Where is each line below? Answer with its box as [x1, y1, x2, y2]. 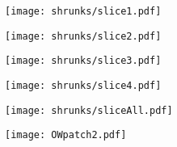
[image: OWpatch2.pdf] [5, 129, 127, 141]
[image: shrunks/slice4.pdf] [5, 79, 162, 91]
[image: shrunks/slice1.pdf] [5, 6, 162, 17]
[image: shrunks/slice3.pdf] [5, 55, 162, 67]
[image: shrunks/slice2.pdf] [5, 30, 162, 42]
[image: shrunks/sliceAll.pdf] [5, 104, 173, 116]
